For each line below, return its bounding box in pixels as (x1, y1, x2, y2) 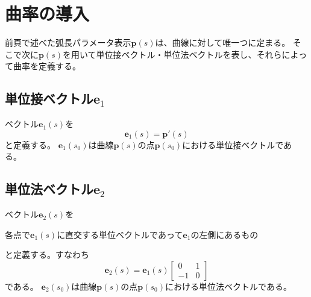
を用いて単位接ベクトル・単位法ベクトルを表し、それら (63, 48, 282, 60)
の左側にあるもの (190, 228, 259, 240)
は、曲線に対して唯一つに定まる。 (155, 36, 291, 49)
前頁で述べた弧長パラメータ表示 (5, 36, 131, 49)
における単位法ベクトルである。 (165, 280, 292, 292)
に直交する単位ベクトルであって (57, 228, 183, 240)
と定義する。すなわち (5, 248, 89, 261)
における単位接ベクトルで (182, 138, 284, 151)
